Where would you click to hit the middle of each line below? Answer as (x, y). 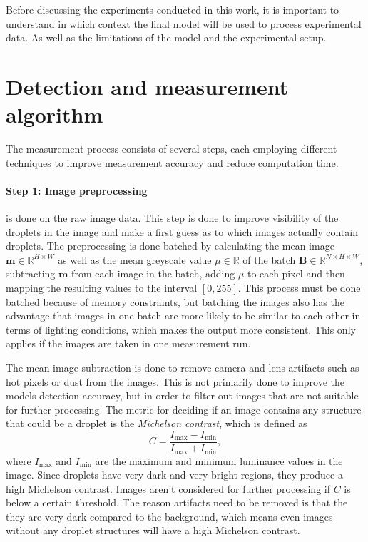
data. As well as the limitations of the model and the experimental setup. (166, 37)
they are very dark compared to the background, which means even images (169, 516)
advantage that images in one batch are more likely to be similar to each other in (183, 316)
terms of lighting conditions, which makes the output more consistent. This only (181, 329)
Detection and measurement (147, 86)
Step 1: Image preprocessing (77, 190)
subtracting (31, 273)
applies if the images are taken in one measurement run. (128, 343)
